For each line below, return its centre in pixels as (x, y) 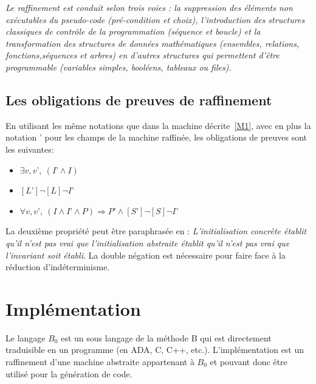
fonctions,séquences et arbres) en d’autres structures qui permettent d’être (143, 55)
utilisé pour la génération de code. (69, 373)
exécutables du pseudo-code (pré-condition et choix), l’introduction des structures (155, 19)
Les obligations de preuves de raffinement (139, 99)
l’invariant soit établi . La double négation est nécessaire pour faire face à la (146, 255)
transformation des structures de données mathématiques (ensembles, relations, (153, 43)
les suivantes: (30, 149)
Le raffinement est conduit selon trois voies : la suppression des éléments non (149, 7)
